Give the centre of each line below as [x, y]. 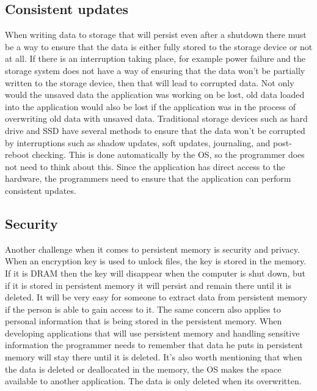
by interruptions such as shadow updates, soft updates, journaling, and [138, 142]
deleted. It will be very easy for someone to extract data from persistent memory [156, 297]
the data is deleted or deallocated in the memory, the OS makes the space [143, 369]
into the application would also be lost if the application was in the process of [151, 106]
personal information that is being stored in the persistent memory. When [144, 321]
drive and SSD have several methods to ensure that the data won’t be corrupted [155, 130]
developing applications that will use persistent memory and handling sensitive [152, 333]
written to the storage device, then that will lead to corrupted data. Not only [150, 82]
